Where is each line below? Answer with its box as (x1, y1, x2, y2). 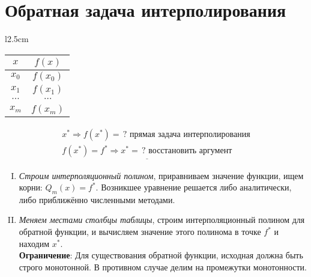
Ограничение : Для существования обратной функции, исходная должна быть (19, 249, 303, 261)
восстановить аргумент (148, 147, 232, 156)
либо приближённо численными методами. (19, 193, 175, 205)
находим (19, 237, 50, 249)
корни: (19, 181, 43, 193)
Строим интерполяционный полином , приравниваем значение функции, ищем (19, 169, 304, 181)
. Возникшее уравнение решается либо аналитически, (95, 181, 292, 193)
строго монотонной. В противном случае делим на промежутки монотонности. (19, 260, 307, 273)
